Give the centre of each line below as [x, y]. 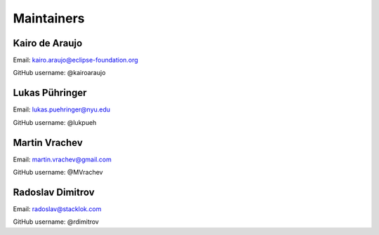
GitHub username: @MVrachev [58, 173]
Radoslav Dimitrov [54, 192]
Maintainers [49, 18]
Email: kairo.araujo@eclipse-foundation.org [75, 60]
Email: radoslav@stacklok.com [57, 209]
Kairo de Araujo [48, 43]
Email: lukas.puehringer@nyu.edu [62, 109]
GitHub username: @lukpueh [55, 122]
